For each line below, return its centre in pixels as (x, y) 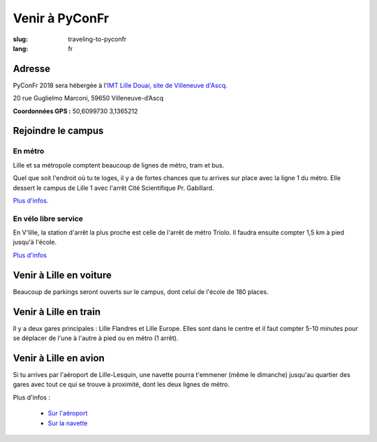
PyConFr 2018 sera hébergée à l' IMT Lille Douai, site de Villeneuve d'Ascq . (120, 85)
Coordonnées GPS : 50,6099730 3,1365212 (75, 111)
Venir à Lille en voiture (62, 275)
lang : (21, 48)
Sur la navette (68, 423)
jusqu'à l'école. (35, 242)
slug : (20, 39)
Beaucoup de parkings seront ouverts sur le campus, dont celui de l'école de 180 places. (141, 292)
